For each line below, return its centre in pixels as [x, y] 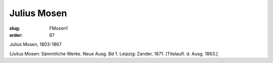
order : [16, 35]
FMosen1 [59, 28]
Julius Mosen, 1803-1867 [35, 44]
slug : [15, 28]
